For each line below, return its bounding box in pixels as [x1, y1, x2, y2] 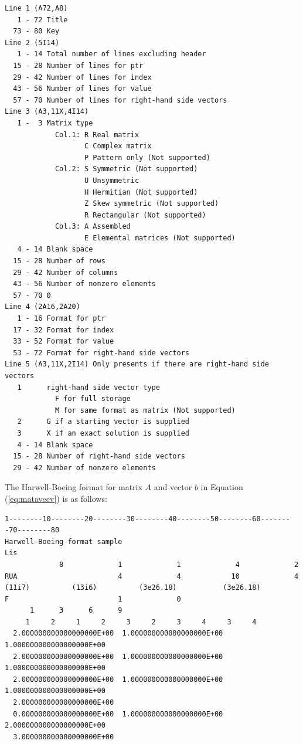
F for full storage [55, 395, 131, 403]
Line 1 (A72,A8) [5, 4, 68, 12]
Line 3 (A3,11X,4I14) [5, 107, 89, 116]
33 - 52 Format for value [13, 337, 114, 346]
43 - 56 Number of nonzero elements [13, 280, 156, 288]
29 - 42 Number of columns [13, 268, 118, 277]
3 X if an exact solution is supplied [17, 429, 189, 437]
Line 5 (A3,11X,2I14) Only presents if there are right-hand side [5, 360, 270, 369]
